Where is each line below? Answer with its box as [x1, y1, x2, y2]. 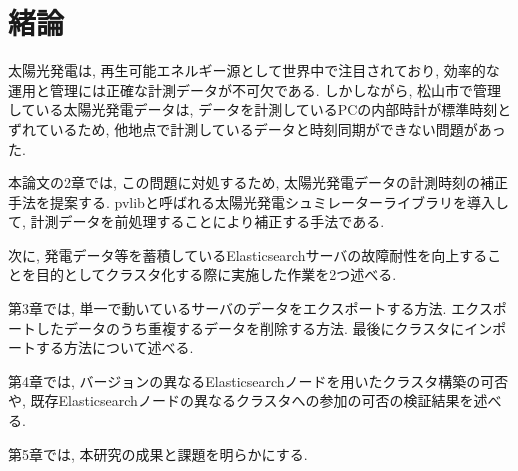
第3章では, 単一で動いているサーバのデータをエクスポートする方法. [8, 298, 447, 319]
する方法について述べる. [35, 337, 194, 358]
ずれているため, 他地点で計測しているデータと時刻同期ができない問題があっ [8, 118, 506, 139]
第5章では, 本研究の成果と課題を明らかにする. [8, 443, 308, 464]
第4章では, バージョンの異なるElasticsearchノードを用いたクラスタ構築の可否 [8, 370, 509, 391]
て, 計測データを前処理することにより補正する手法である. [8, 211, 385, 232]
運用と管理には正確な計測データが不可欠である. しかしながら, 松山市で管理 [8, 79, 501, 100]
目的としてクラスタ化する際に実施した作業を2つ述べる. [35, 264, 397, 285]
